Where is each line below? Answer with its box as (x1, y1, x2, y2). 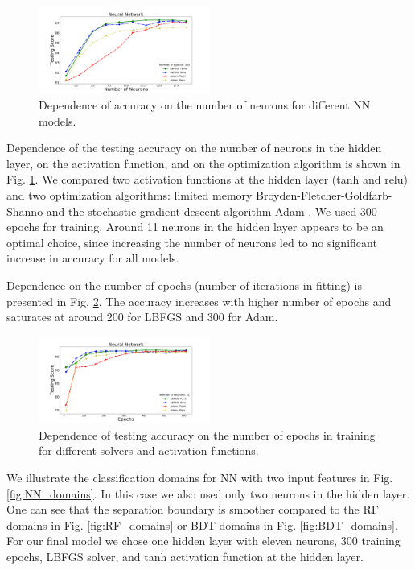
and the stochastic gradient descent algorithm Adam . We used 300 (46, 202, 377, 219)
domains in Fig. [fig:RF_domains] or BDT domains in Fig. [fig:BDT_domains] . (6, 516, 398, 533)
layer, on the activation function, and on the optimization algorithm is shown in (6, 155, 401, 171)
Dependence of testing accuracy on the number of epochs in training (39, 426, 376, 443)
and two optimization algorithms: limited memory (6, 187, 253, 204)
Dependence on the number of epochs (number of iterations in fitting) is (6, 277, 362, 294)
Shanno (6, 202, 43, 219)
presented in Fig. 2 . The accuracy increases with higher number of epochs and (6, 292, 392, 309)
